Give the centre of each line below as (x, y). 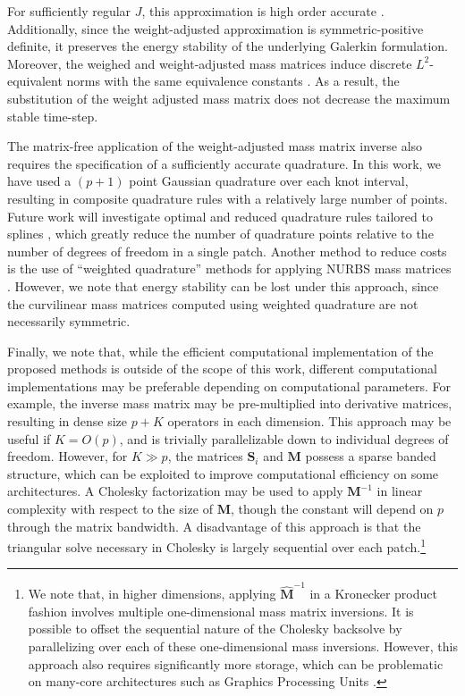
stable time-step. (53, 116)
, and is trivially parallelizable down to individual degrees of (284, 438)
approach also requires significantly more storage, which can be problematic (236, 663)
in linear (400, 491)
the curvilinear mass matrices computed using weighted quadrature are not (213, 303)
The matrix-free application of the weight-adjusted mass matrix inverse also (215, 146)
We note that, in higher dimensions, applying (152, 594)
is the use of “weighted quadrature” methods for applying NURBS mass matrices (229, 268)
